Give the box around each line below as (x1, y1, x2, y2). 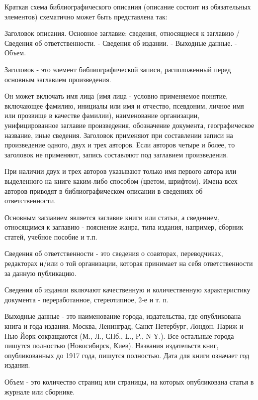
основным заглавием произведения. (4, 74, 111, 84)
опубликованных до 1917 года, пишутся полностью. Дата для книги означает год (4, 350, 250, 360)
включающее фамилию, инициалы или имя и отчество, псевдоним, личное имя (4, 100, 244, 111)
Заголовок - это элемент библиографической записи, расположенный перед (4, 64, 231, 74)
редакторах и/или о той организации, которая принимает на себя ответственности (4, 258, 253, 268)
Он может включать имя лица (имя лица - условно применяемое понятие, (4, 91, 228, 101)
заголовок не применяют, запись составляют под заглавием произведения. (4, 149, 228, 159)
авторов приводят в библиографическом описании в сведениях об (4, 185, 203, 196)
